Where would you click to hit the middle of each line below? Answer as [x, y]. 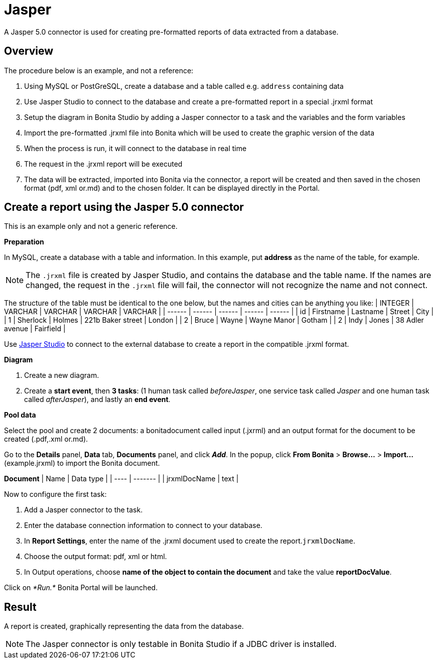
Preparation [24, 242]
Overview [29, 51]
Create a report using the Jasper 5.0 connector [124, 207]
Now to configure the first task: [55, 494]
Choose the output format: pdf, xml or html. [96, 557]
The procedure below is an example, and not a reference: [99, 70]
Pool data [20, 415]
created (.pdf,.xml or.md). [46, 439]
